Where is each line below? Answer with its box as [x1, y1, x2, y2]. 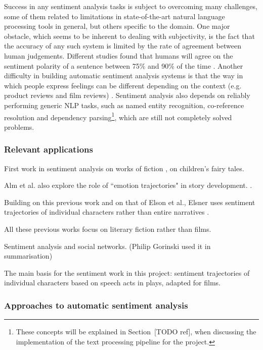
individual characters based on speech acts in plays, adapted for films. [4, 277, 221, 288]
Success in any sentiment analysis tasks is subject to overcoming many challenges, [4, 1, 257, 11]
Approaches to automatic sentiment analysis [4, 298, 188, 311]
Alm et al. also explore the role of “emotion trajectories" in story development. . [4, 180, 252, 190]
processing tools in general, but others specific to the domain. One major [4, 21, 230, 31]
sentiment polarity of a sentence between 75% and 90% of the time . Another [4, 60, 243, 71]
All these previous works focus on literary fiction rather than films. [4, 223, 211, 234]
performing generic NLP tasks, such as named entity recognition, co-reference [4, 99, 244, 110]
